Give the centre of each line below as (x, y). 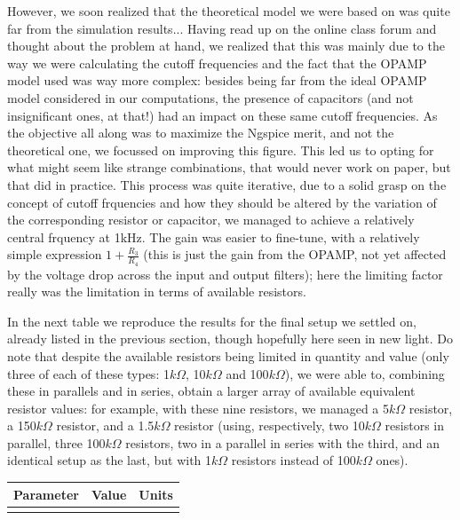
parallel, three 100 (56, 442)
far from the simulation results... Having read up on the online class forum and (222, 28)
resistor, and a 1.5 (105, 425)
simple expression (55, 254)
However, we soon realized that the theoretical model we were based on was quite (229, 11)
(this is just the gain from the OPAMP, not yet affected (295, 254)
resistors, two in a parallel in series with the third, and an (282, 442)
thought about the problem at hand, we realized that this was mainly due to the (226, 46)
